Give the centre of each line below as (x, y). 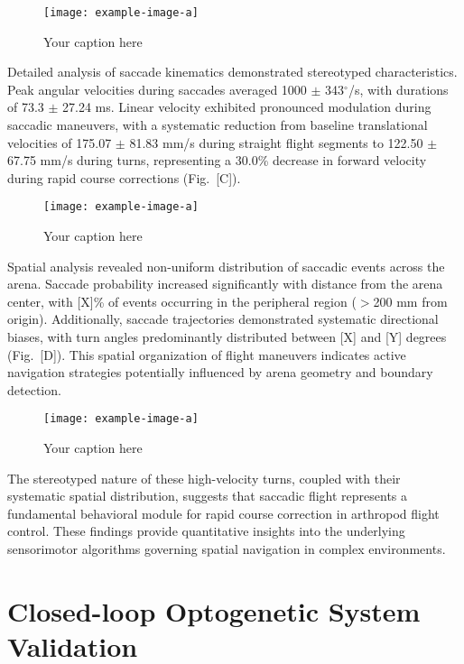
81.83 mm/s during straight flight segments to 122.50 (276, 142)
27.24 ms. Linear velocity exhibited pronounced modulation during (247, 107)
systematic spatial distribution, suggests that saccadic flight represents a (208, 496)
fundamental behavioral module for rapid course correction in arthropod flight (223, 513)
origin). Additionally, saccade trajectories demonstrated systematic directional (223, 319)
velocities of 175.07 (60, 142)
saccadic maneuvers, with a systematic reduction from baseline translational (218, 125)
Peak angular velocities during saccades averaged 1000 (157, 89)
